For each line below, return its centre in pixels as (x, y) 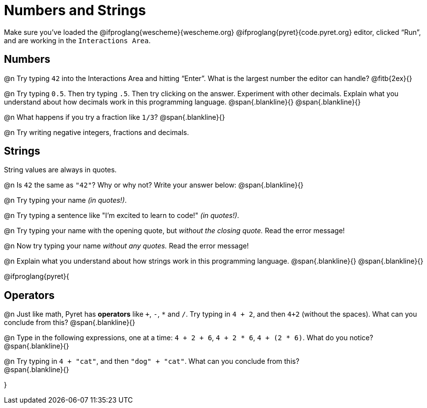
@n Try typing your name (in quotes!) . (65, 200)
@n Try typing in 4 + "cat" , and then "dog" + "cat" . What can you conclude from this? (152, 361)
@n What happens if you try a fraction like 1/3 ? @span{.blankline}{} (114, 117)
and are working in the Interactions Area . (77, 40)
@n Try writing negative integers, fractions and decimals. (97, 132)
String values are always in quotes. (60, 170)
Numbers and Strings (75, 10)
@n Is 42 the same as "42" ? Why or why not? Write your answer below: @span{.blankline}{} (154, 185)
